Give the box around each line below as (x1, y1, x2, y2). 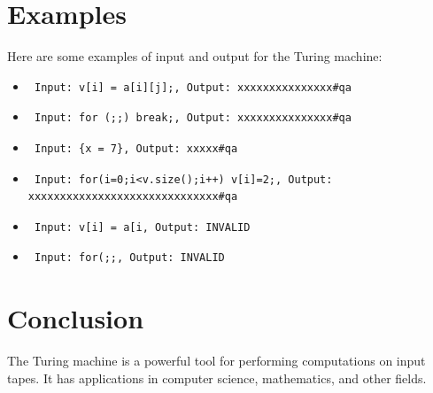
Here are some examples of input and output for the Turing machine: (7, 47, 383, 65)
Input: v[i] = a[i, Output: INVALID (34, 220, 251, 234)
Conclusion (7, 300, 144, 336)
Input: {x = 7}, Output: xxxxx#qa (34, 142, 238, 155)
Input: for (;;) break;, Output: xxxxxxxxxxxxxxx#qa (34, 112, 352, 125)
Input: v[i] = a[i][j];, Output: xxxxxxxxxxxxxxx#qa (34, 81, 352, 94)
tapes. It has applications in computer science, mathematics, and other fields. (7, 368, 427, 387)
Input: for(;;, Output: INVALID (34, 251, 225, 265)
